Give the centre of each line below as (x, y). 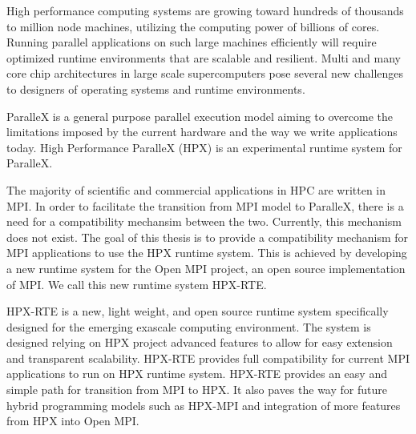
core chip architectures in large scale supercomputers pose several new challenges (205, 73)
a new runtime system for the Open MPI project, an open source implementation (206, 268)
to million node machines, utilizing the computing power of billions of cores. (193, 26)
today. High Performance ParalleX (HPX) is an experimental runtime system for (204, 147)
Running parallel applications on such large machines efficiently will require (192, 42)
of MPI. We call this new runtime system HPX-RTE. (137, 284)
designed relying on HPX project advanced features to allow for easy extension (200, 342)
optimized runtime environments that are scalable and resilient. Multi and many (204, 57)
